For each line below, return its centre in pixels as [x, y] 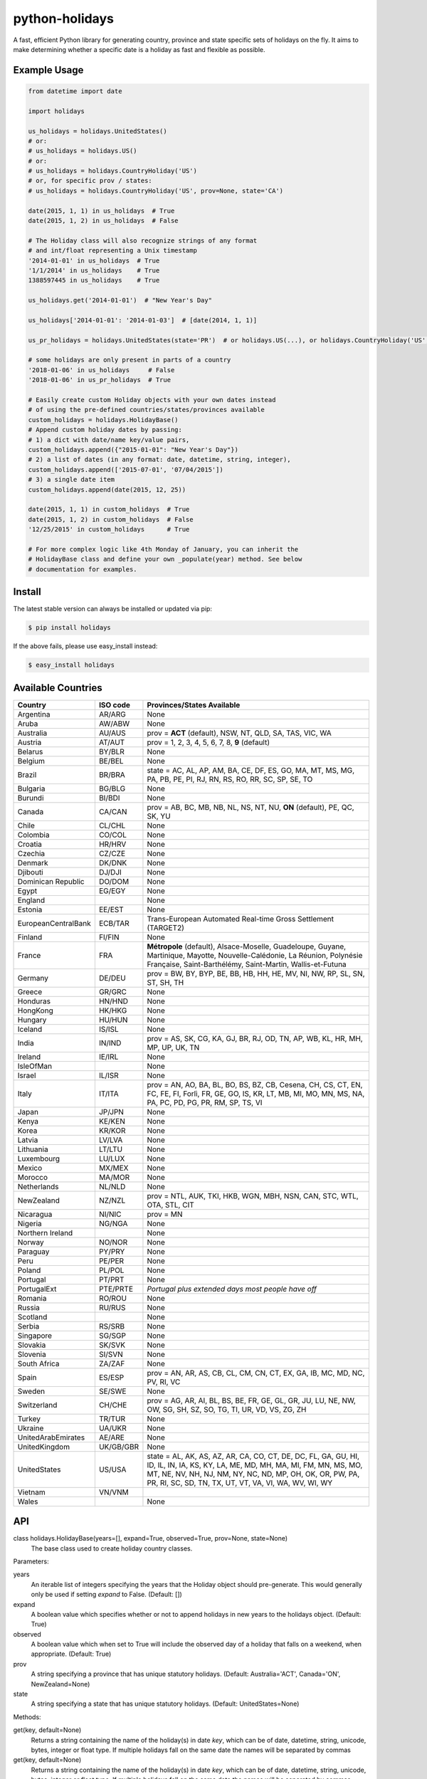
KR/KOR [112, 1130]
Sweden [31, 1391]
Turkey [29, 1418]
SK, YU [159, 816]
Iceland [30, 1029]
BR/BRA [112, 774]
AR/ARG [112, 714]
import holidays [57, 111]
